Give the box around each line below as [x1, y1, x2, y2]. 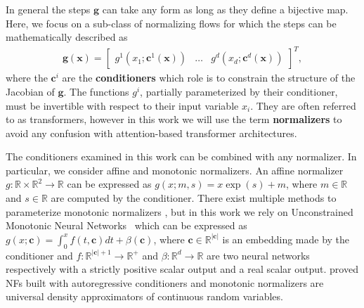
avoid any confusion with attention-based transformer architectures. [6, 125, 297, 140]
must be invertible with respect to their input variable [6, 98, 239, 113]
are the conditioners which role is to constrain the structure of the [62, 70, 356, 85]
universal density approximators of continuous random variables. [6, 289, 283, 304]
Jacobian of [6, 84, 55, 98]
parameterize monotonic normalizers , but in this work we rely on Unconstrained [6, 204, 353, 219]
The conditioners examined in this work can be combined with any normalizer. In [6, 149, 357, 164]
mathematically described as [6, 30, 128, 44]
